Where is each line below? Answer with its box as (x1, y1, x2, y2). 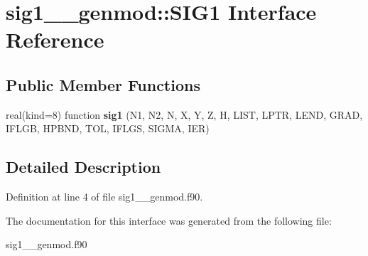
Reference (6, 25, 104, 54)
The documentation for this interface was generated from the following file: (6, 213, 332, 228)
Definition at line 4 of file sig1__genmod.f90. (6, 189, 203, 204)
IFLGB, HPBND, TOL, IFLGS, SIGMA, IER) (6, 121, 210, 136)
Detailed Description (6, 156, 161, 178)
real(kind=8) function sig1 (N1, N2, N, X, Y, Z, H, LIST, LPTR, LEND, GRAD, (6, 107, 363, 122)
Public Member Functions (6, 73, 200, 95)
